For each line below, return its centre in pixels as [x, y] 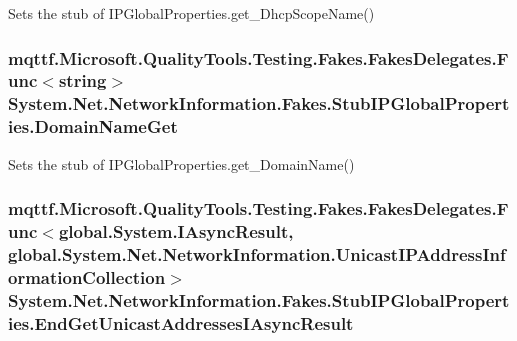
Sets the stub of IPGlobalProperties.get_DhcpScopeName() [191, 13]
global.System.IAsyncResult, [176, 231]
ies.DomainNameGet [93, 126]
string [82, 80]
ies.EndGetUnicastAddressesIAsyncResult [181, 322]
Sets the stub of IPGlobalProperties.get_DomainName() [181, 163]
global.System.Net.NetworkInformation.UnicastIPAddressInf [257, 253]
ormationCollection [87, 276]
